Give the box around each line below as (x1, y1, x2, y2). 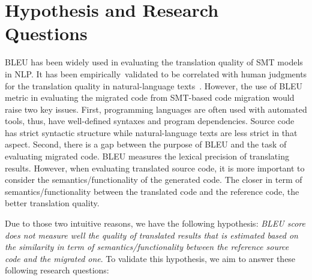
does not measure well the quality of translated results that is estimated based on (5, 228, 298, 241)
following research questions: (5, 264, 109, 276)
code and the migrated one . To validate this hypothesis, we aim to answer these (5, 252, 296, 264)
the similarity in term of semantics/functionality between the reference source (5, 240, 289, 253)
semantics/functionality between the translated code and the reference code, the (5, 185, 299, 197)
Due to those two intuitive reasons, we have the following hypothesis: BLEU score (5, 217, 305, 230)
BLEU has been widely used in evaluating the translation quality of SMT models (5, 56, 303, 68)
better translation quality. (5, 197, 100, 209)
